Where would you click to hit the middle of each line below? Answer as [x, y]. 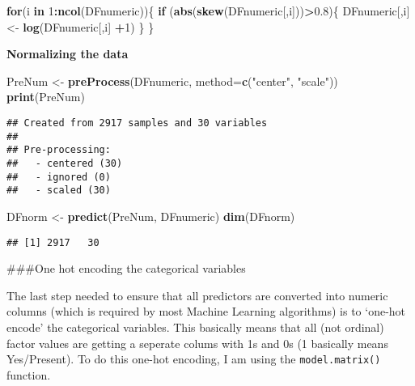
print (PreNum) [46, 97]
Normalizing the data [68, 54]
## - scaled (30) [59, 191]
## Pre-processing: [59, 150]
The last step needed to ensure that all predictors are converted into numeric [197, 295]
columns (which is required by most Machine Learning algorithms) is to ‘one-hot [206, 311]
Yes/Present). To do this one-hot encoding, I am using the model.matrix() [194, 359]
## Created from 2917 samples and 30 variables [137, 123]
